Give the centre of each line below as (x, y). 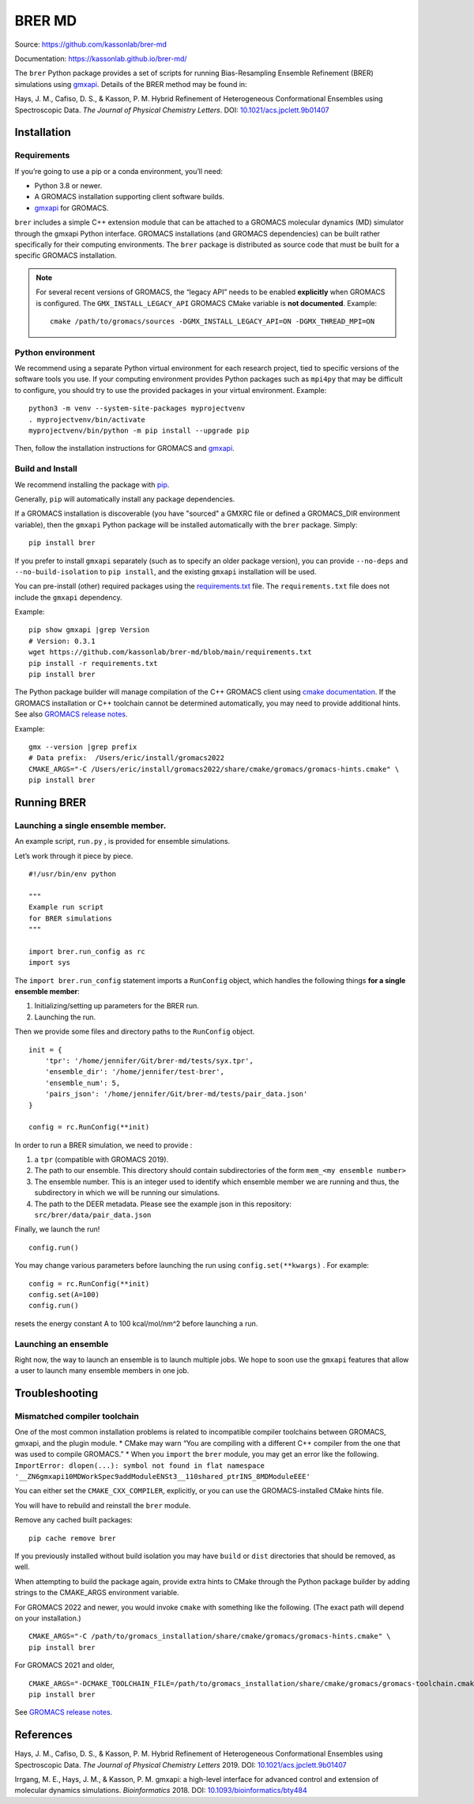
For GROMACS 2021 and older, (64, 1666)
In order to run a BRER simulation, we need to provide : (103, 1145)
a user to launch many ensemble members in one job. (102, 1371)
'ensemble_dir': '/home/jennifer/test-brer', (135, 1072)
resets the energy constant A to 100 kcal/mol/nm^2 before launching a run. (136, 1323)
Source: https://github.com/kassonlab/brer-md (91, 44)
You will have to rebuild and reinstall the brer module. (103, 1505)
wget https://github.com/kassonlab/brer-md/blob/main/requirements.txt (170, 652)
